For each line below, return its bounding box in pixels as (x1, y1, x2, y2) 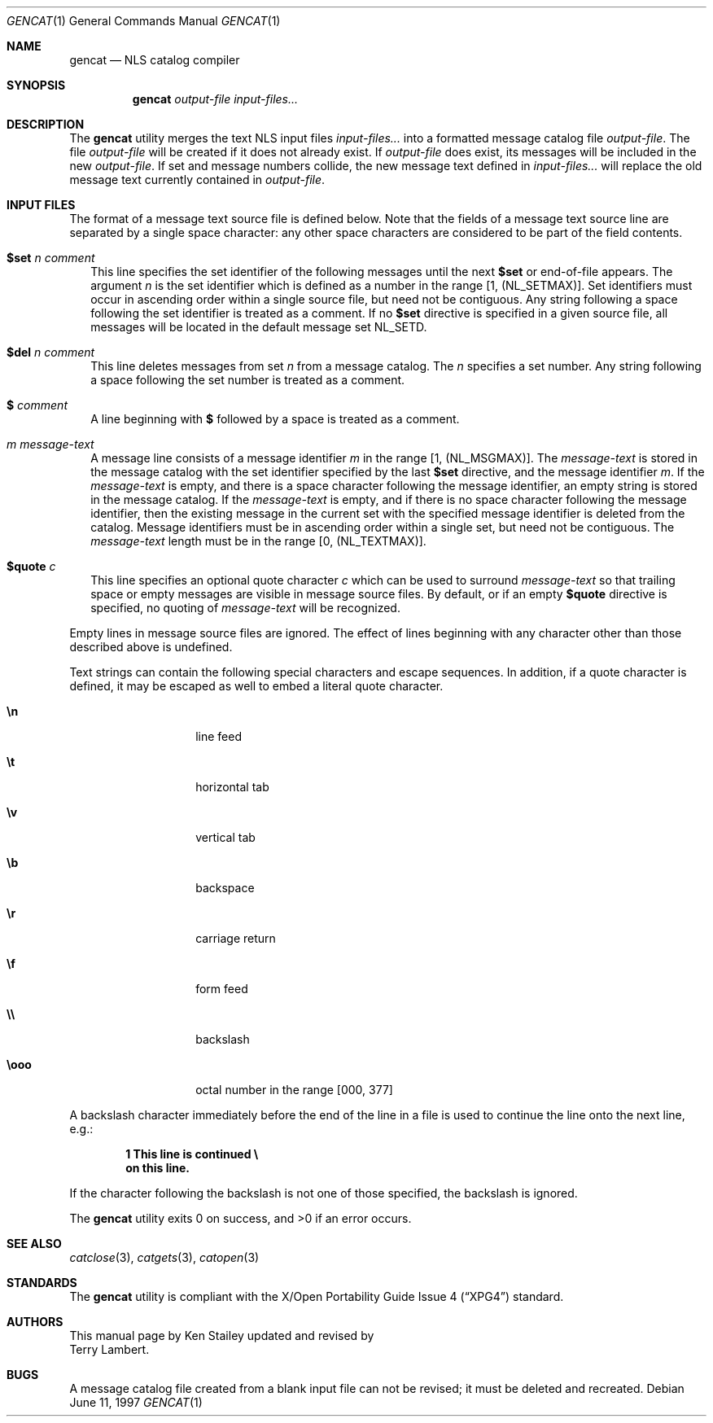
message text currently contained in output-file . (69, 173, 326, 186)
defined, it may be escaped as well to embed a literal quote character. (69, 679, 444, 693)
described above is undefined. (69, 640, 233, 654)
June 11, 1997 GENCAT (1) (69, 1395, 203, 1409)
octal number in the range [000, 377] (195, 1083, 393, 1097)
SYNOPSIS (7, 78, 66, 92)
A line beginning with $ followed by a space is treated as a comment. (90, 412, 460, 426)
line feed (195, 729, 243, 743)
